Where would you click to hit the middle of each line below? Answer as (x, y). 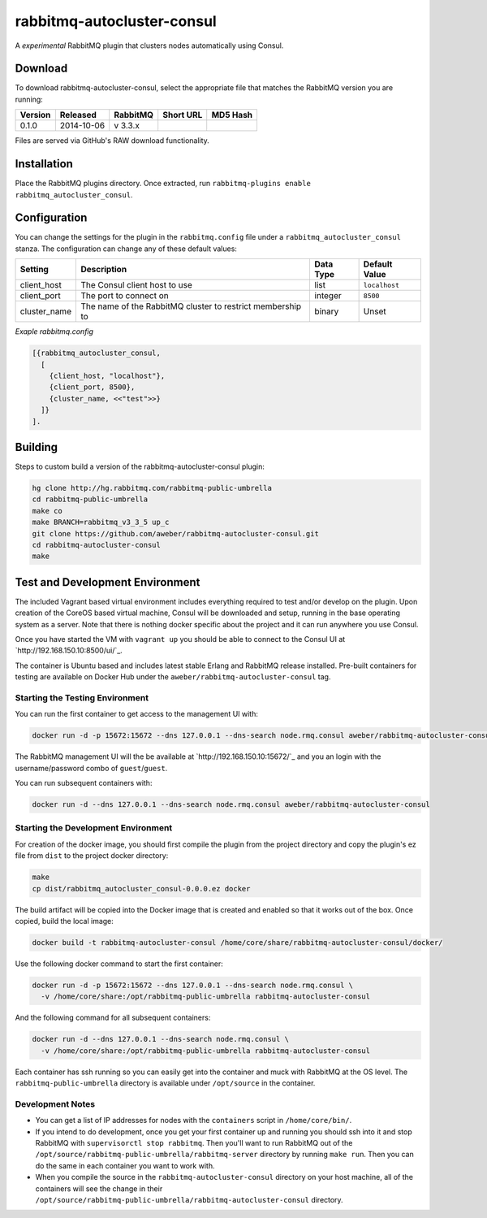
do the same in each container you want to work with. (125, 1165)
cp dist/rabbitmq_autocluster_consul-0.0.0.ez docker (141, 889)
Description (104, 270)
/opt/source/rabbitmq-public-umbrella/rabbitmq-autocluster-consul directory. (190, 1199)
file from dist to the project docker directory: (92, 856)
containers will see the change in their (99, 1188)
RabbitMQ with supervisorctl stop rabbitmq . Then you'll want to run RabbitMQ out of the (194, 1142)
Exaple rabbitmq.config (54, 332)
